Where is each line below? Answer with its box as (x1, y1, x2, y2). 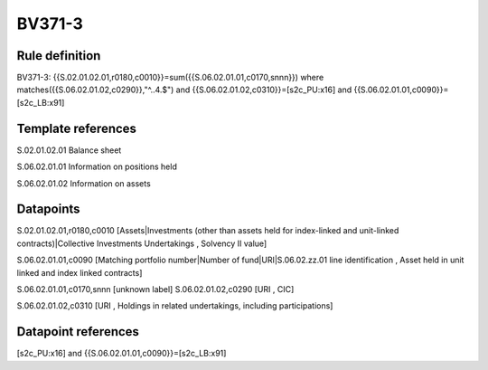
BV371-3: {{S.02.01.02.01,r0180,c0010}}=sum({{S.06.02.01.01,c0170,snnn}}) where (16, 72, 324, 83)
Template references (16, 120, 137, 136)
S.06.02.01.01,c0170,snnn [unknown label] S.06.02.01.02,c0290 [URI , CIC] (16, 284, 295, 294)
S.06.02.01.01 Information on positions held (16, 161, 178, 172)
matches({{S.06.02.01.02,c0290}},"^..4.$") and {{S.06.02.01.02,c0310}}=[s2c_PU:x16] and (16, 84, 352, 95)
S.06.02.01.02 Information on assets (16, 177, 151, 189)
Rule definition (16, 48, 101, 63)
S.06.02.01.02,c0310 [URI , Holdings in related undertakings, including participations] (16, 300, 333, 311)
